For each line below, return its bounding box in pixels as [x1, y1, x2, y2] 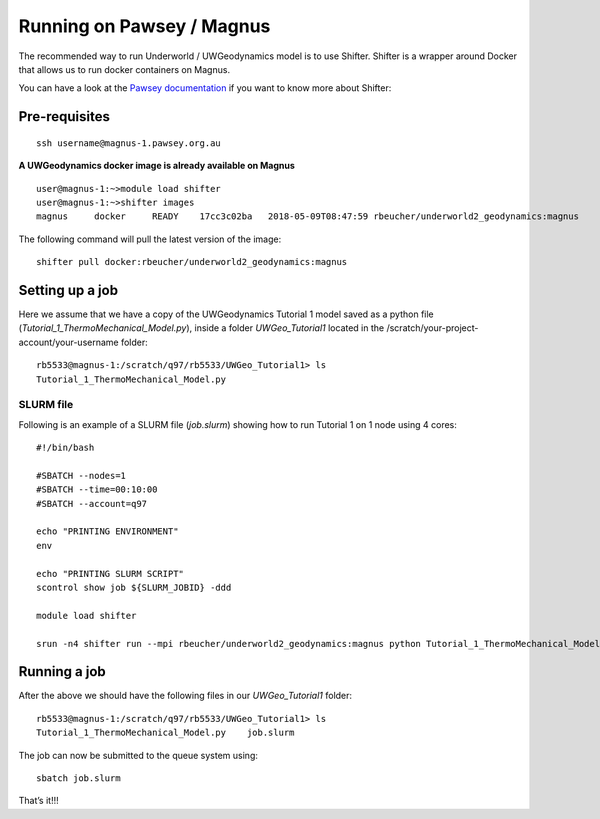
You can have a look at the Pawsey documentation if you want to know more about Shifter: [18, 82, 392, 94]
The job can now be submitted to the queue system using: [18, 749, 259, 761]
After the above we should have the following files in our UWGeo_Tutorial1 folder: [18, 690, 353, 702]
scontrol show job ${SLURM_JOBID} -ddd [36, 581, 232, 593]
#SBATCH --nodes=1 [36, 470, 127, 481]
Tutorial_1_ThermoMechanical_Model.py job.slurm [36, 727, 295, 739]
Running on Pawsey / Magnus [18, 15, 271, 37]
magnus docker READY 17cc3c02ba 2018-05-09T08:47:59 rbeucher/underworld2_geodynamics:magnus [36, 211, 580, 222]
